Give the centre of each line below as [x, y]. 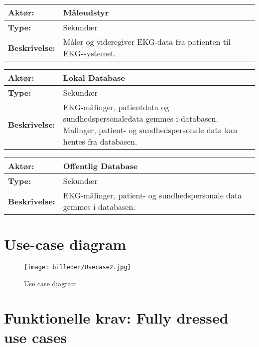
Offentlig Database [100, 166]
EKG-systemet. [90, 53]
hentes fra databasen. [100, 141]
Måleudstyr [86, 12]
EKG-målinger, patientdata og [116, 107]
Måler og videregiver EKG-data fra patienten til [147, 42]
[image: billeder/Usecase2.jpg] [77, 267]
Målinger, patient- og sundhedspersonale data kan [150, 130]
